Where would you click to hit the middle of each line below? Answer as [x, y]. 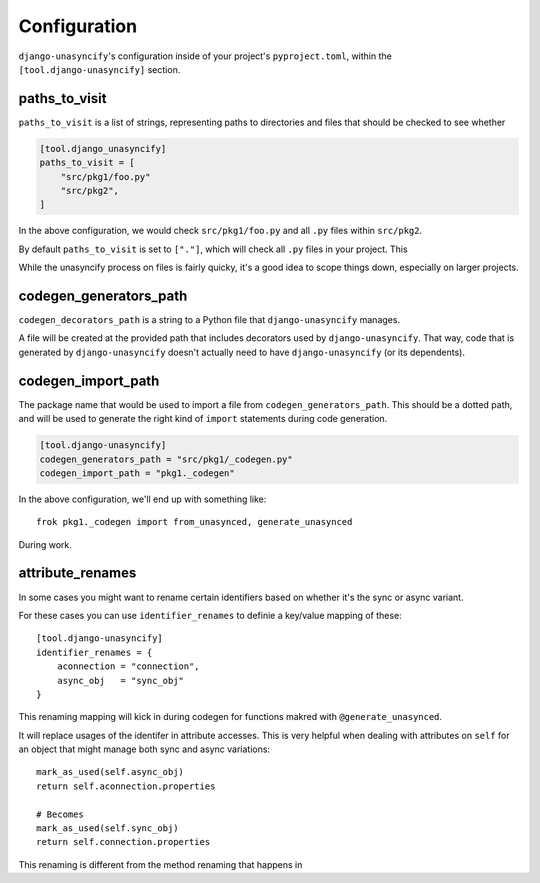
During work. [45, 544]
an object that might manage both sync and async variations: [144, 749]
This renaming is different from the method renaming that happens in [160, 864]
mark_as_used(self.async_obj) [110, 772]
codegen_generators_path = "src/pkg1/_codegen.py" [166, 459]
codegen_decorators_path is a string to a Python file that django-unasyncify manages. [209, 320]
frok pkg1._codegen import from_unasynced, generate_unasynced [194, 522]
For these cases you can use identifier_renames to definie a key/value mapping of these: [210, 615]
